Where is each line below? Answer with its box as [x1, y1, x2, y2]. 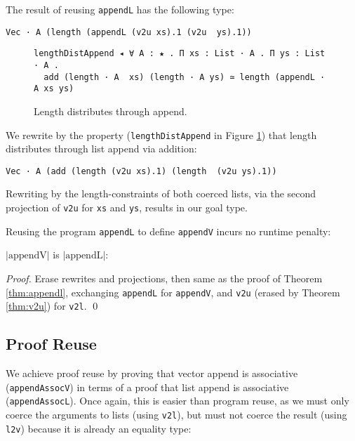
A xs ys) [34, 84, 74, 94]
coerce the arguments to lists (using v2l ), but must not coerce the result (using [6, 407, 347, 421]
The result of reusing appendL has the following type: [6, 2, 234, 16]
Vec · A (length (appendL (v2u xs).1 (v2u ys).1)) [6, 27, 252, 37]
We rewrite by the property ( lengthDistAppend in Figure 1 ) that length [6, 127, 317, 142]
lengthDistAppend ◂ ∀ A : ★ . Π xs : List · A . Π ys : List [34, 48, 326, 59]
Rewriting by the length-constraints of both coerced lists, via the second [6, 186, 316, 201]
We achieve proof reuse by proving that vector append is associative [6, 366, 298, 381]
